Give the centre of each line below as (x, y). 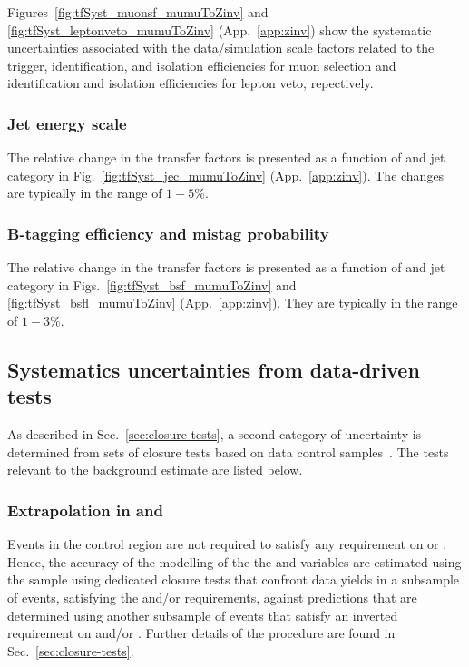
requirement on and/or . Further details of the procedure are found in (201, 633)
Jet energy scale (67, 123)
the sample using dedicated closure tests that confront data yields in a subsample (234, 579)
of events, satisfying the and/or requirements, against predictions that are (212, 597)
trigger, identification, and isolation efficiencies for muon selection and (202, 65)
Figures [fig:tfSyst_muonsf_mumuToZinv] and (138, 12)
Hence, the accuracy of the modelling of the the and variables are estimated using (234, 561)
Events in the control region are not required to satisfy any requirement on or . (227, 544)
